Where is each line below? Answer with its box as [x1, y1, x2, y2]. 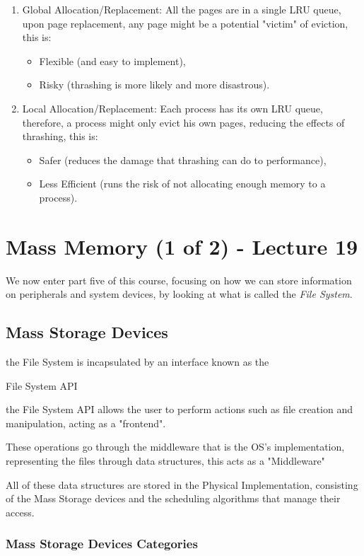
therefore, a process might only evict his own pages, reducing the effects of [22, 115, 345, 129]
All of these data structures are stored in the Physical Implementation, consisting [6, 477, 358, 492]
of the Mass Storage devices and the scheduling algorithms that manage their [6, 491, 341, 506]
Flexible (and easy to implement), [39, 53, 186, 68]
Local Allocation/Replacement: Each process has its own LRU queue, [22, 100, 323, 115]
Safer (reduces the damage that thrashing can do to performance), [39, 152, 327, 167]
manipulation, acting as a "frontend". [6, 415, 166, 430]
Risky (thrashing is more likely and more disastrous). [39, 77, 270, 92]
